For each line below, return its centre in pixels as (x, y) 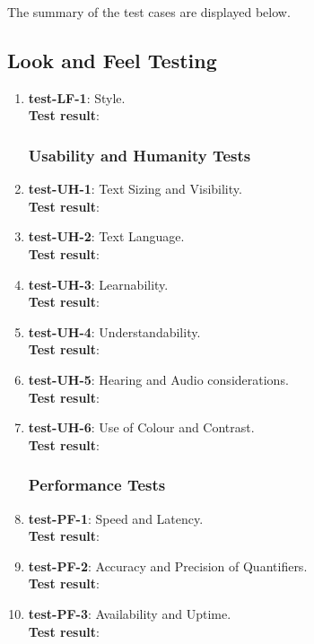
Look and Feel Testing (112, 60)
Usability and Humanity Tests (140, 155)
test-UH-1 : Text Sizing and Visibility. (135, 189)
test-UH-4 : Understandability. (114, 331)
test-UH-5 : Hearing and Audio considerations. (158, 379)
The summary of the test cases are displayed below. (149, 12)
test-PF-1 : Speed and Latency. (116, 518)
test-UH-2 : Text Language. (106, 236)
